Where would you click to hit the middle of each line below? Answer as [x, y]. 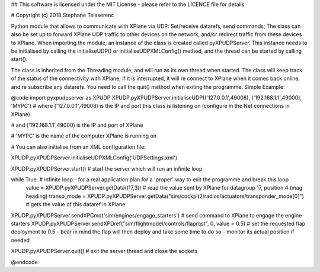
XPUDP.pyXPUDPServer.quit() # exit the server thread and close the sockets [104, 251]
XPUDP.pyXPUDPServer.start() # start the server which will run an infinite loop [107, 168]
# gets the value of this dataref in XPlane [76, 204]
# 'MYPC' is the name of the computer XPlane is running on [84, 136]
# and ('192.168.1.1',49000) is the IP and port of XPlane [77, 125]
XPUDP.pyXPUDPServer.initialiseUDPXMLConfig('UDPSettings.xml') [94, 158]
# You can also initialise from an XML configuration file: [79, 147]
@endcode [24, 262]
